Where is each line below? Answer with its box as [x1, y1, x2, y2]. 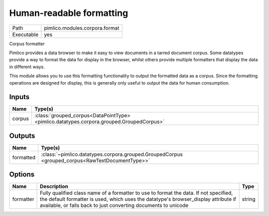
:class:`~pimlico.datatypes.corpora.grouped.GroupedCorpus [40, 151, 183, 158]
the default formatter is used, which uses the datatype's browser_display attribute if [40, 196, 237, 203]
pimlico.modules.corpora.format [44, 24, 120, 31]
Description [40, 183, 68, 190]
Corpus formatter [9, 40, 45, 47]
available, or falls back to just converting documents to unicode [40, 202, 189, 209]
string [242, 196, 256, 203]
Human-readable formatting [9, 7, 129, 18]
